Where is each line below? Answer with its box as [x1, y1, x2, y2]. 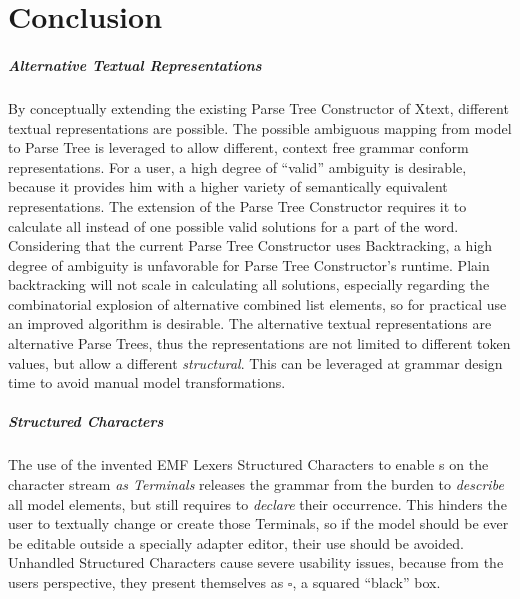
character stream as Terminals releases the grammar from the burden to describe [8, 474, 504, 494]
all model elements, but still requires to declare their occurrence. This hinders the [8, 493, 507, 514]
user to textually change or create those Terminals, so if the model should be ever [8, 513, 509, 534]
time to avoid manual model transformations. [8, 372, 286, 393]
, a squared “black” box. [292, 571, 441, 592]
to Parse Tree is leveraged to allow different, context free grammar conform [8, 137, 469, 158]
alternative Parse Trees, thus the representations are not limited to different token [8, 333, 511, 354]
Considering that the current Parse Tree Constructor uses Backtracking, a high [8, 235, 493, 256]
